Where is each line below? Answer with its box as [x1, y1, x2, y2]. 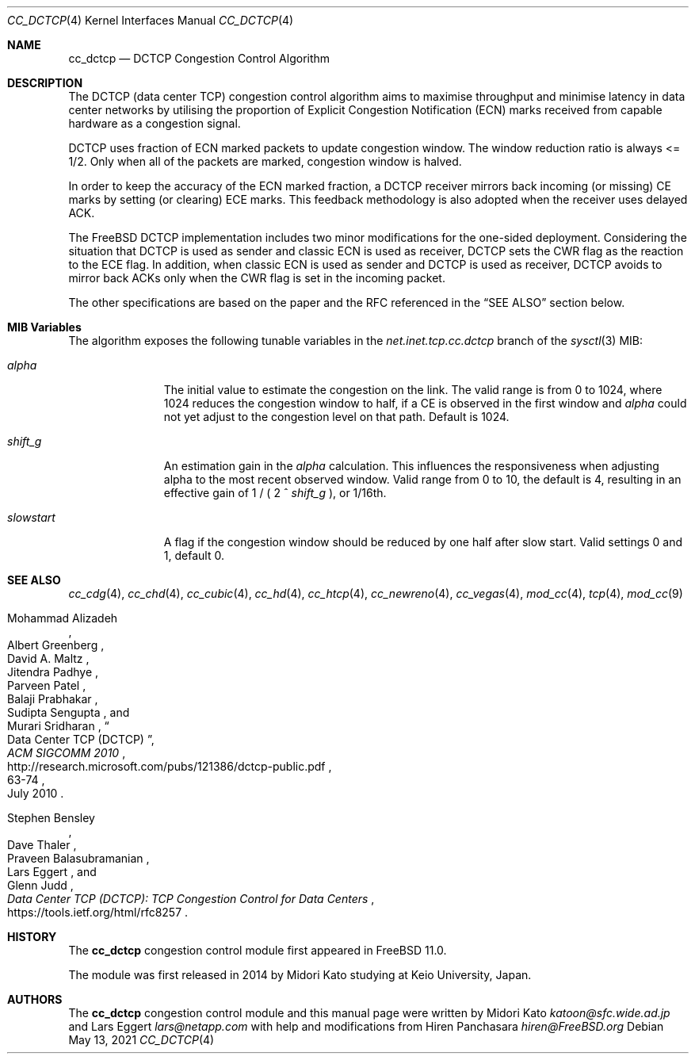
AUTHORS [7, 993, 63, 1006]
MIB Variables [7, 320, 82, 334]
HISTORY [7, 930, 57, 943]
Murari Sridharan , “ [7, 719, 109, 733]
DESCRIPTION [7, 76, 83, 90]
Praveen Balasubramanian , [7, 851, 150, 865]
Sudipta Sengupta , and [7, 706, 130, 719]
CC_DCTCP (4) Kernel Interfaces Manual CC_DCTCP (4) [7, 13, 294, 27]
